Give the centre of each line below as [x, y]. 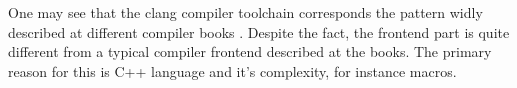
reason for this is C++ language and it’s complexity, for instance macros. [232, 70]
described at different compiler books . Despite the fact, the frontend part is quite [259, 31]
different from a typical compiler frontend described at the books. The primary [250, 51]
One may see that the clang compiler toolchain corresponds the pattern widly [245, 12]
